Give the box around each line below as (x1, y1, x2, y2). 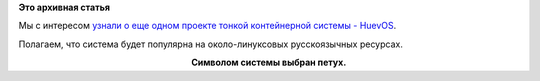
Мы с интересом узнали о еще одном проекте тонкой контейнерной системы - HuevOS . (18, 20, 397, 32)
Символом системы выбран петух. (191, 56, 347, 69)
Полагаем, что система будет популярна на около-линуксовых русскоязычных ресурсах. (18, 38, 404, 50)
